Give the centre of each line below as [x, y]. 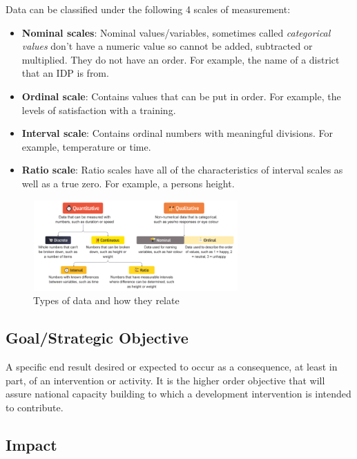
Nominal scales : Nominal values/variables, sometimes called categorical [176, 32]
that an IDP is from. [65, 73]
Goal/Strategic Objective [97, 338]
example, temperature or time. [86, 146]
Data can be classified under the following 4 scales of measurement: [148, 9]
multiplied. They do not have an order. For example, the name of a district [181, 59]
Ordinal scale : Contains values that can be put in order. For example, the [181, 96]
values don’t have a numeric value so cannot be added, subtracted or [167, 46]
